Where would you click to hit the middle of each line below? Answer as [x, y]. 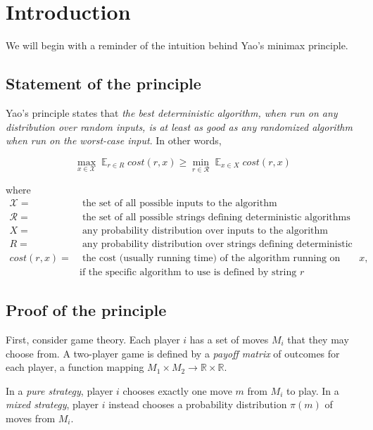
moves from [31, 418]
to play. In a [313, 390]
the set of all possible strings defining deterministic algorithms [216, 217]
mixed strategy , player [52, 404]
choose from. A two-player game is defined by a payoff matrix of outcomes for [173, 353]
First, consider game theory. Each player [93, 339]
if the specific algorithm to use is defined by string [188, 272]
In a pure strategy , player [59, 390]
